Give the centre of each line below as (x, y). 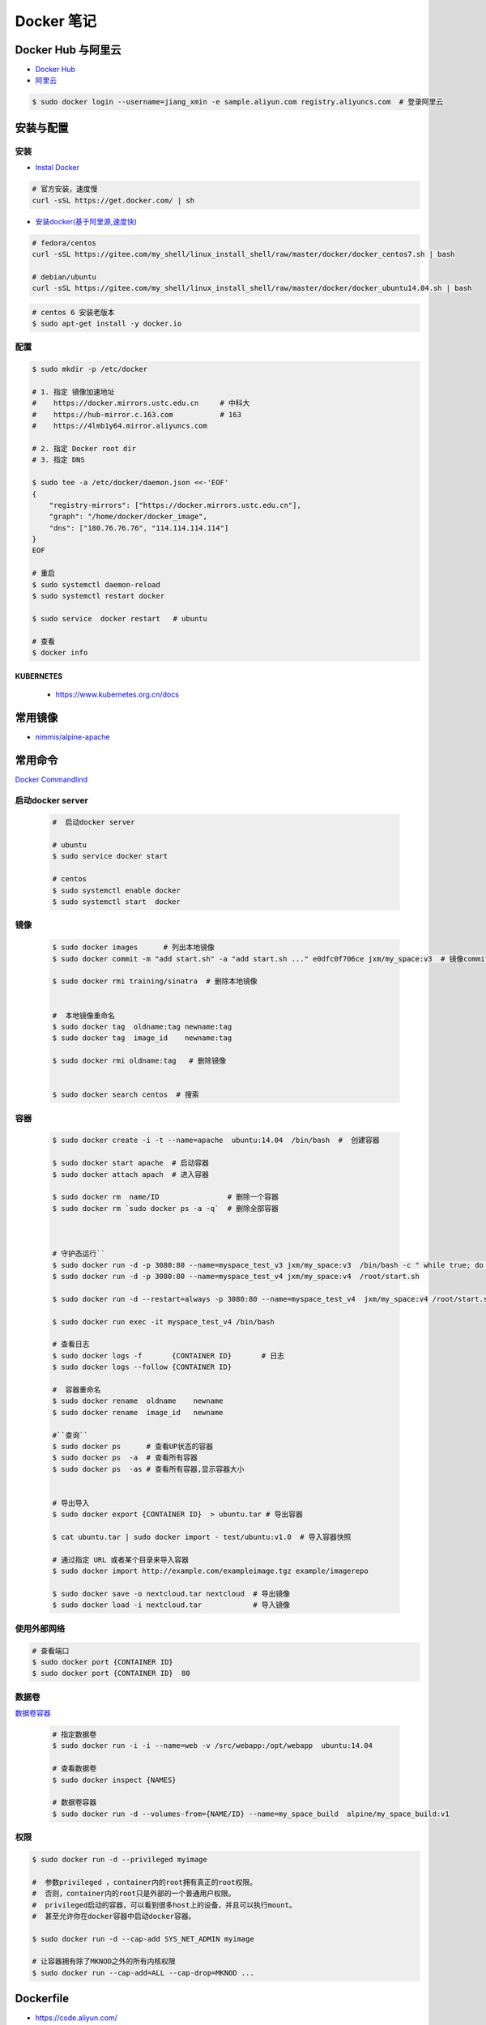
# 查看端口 (51, 1651)
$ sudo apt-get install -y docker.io (107, 324)
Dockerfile (42, 1999)
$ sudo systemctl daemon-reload (96, 584)
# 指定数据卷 (75, 1735)
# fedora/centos (64, 243)
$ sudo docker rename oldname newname (138, 1401)
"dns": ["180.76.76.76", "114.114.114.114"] (139, 528)
